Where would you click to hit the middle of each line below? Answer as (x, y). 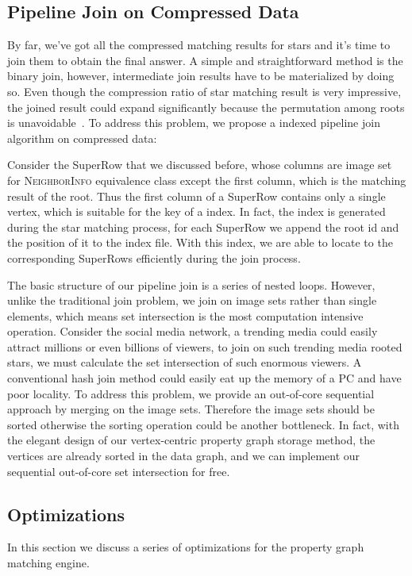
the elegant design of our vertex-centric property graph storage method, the (191, 440)
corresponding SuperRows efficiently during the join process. (154, 257)
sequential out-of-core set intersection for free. (119, 471)
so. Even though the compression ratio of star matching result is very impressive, (204, 91)
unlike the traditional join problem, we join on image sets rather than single (192, 300)
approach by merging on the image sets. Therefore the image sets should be (191, 409)
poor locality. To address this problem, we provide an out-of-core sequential (191, 393)
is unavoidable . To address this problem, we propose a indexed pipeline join (194, 123)
